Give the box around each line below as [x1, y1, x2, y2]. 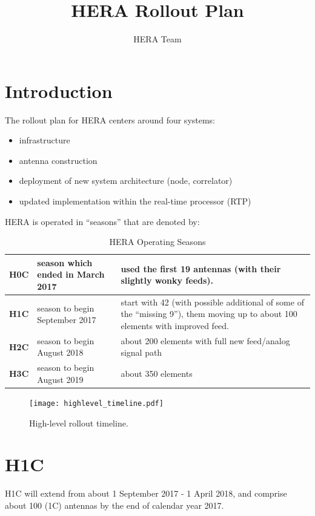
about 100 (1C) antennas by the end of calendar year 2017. [5, 498, 224, 511]
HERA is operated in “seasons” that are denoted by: [5, 215, 200, 227]
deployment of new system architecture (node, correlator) [19, 174, 233, 187]
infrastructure [19, 134, 70, 146]
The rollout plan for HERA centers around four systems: [5, 113, 216, 126]
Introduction [5, 78, 113, 103]
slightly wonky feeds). [121, 274, 214, 287]
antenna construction [19, 154, 98, 166]
